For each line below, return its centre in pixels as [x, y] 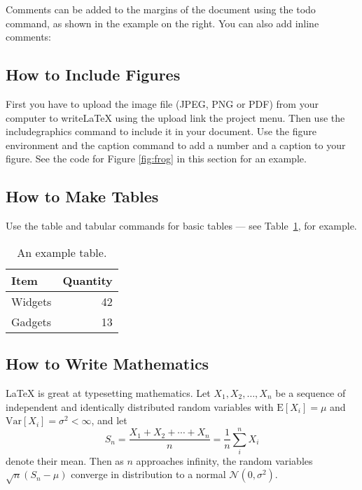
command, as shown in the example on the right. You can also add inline [162, 23]
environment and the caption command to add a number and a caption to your [176, 145]
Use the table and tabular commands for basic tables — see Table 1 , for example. [181, 226]
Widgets [32, 301]
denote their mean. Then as [65, 460]
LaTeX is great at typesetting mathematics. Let [108, 392]
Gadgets [32, 321]
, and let [109, 420]
